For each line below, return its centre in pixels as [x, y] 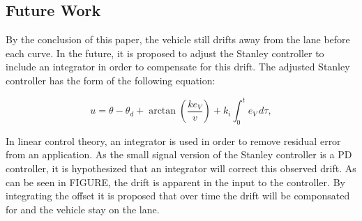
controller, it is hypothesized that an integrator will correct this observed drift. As [181, 168]
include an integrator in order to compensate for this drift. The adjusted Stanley [178, 67]
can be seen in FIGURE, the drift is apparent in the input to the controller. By [175, 182]
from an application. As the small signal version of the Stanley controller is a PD [179, 154]
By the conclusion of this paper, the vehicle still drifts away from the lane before [178, 39]
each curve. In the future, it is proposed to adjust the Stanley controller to [165, 53]
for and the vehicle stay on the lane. [83, 209]
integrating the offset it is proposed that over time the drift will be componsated [178, 196]
